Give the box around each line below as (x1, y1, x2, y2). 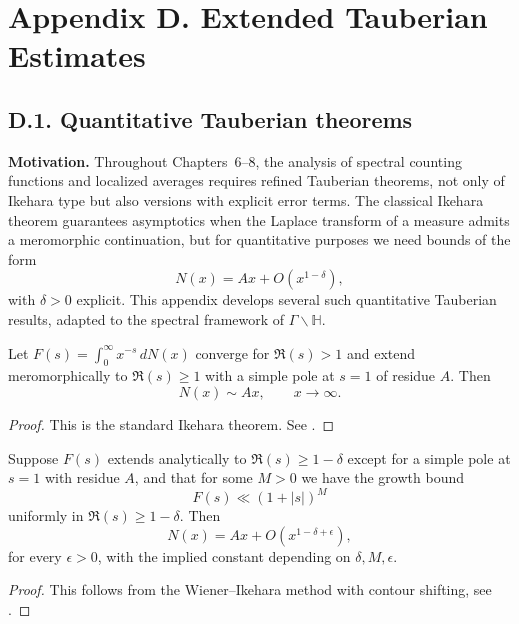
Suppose (8, 447, 59, 468)
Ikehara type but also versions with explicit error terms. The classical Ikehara (8, 189, 484, 210)
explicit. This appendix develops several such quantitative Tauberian (76, 289, 497, 310)
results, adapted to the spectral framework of (8, 308, 285, 329)
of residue (376, 365, 436, 386)
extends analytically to (107, 447, 247, 468)
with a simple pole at (205, 365, 335, 386)
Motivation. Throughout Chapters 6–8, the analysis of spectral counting (8, 150, 462, 171)
